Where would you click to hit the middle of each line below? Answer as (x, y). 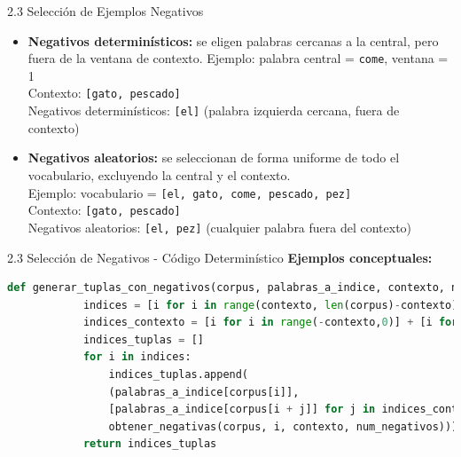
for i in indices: (137, 357)
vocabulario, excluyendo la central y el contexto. (159, 174)
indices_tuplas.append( (179, 375)
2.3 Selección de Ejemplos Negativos (105, 11)
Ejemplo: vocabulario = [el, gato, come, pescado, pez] (190, 192)
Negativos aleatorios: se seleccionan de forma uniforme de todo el (214, 158)
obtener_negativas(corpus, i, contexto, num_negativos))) (283, 426)
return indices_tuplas (150, 444)
